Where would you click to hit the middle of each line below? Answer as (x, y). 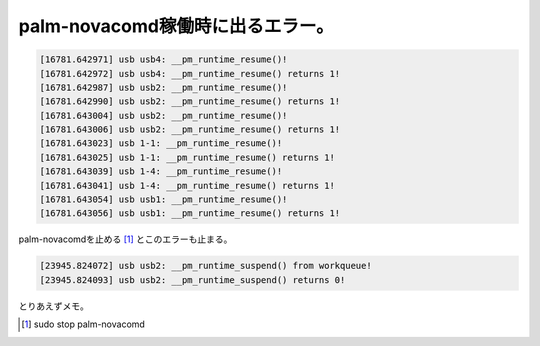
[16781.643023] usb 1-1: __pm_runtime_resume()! (161, 143)
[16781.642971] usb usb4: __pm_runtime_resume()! (163, 59)
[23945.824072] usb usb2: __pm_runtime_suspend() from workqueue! (205, 266)
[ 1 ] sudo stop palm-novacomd (83, 324)
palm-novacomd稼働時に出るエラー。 (176, 26)
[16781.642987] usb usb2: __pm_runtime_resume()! (163, 87)
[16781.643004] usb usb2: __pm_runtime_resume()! (163, 115)
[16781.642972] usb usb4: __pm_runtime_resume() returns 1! (190, 73)
